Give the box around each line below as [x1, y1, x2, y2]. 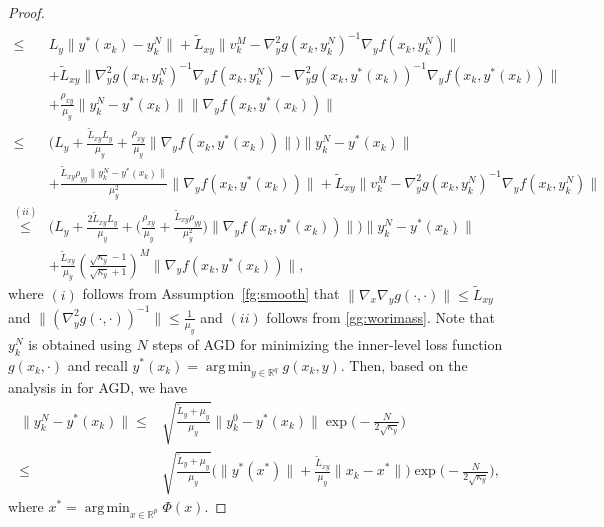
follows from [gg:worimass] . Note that [266, 306, 495, 327]
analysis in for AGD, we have [8, 377, 187, 398]
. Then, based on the [340, 354, 468, 375]
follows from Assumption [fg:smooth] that [82, 283, 340, 304]
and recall [67, 354, 128, 375]
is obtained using [28, 333, 132, 354]
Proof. [8, 2, 45, 22]
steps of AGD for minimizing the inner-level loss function [152, 333, 503, 354]
